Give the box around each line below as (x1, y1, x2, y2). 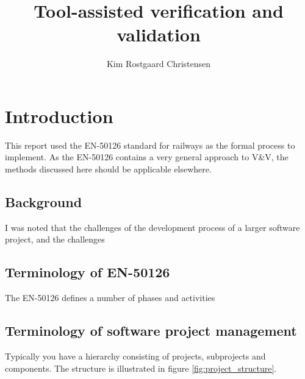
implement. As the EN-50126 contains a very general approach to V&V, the (5, 151, 289, 163)
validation (117, 22, 201, 47)
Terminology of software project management (5, 321, 297, 340)
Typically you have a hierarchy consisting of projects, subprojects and (5, 350, 266, 363)
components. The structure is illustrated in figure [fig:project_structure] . (5, 361, 277, 374)
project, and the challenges (5, 233, 105, 246)
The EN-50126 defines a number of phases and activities (5, 291, 215, 304)
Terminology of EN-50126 (5, 263, 170, 282)
